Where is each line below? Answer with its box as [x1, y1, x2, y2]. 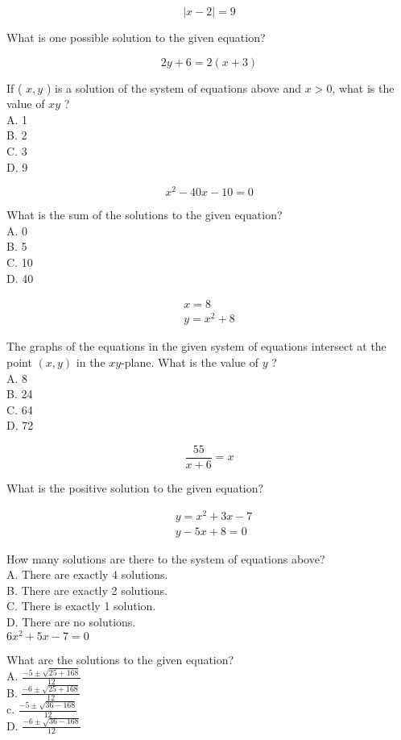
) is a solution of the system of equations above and [46, 79, 302, 96]
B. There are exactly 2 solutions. [6, 581, 167, 598]
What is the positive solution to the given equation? [6, 479, 264, 496]
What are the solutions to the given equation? [6, 651, 234, 667]
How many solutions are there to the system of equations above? [6, 550, 325, 567]
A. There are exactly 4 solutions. [6, 566, 168, 583]
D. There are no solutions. [6, 613, 136, 630]
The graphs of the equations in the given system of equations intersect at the [6, 338, 387, 355]
